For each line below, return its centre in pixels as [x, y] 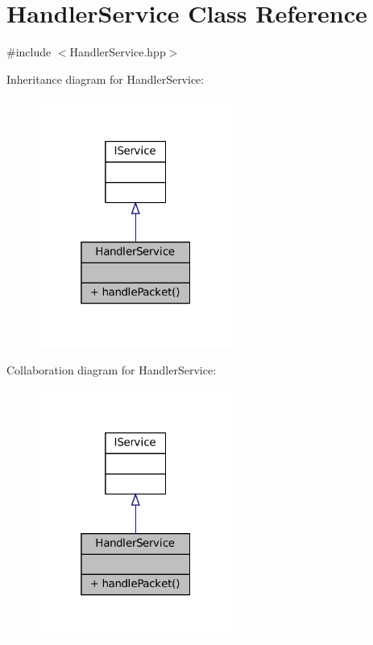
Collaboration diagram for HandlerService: [112, 369]
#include [29, 52]
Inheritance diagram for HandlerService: [106, 79]
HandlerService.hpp [118, 52]
